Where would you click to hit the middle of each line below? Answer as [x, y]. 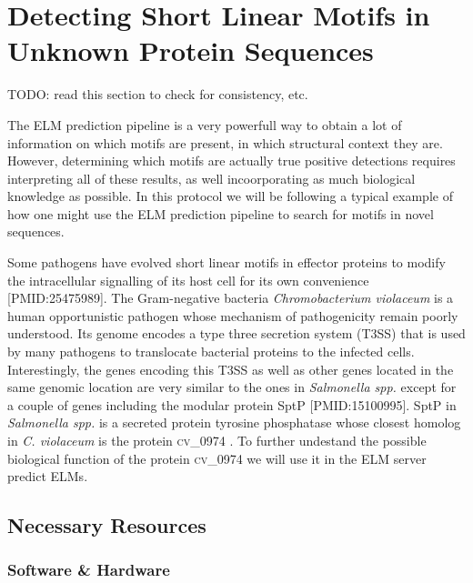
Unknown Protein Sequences [191, 50]
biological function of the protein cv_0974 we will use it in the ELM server [217, 458]
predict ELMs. [48, 476]
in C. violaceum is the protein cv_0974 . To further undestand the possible [217, 440]
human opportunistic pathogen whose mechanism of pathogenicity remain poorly [233, 315]
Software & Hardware [89, 570]
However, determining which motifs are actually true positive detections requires [231, 161]
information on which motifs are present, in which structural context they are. [225, 142]
